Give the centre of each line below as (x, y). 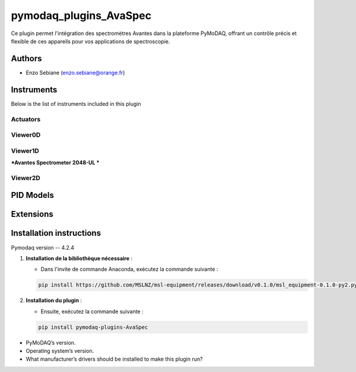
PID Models (33, 195)
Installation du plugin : (54, 301)
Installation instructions (56, 233)
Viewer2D (26, 178)
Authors (26, 59)
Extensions (32, 214)
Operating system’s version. (60, 351)
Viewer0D (26, 135)
